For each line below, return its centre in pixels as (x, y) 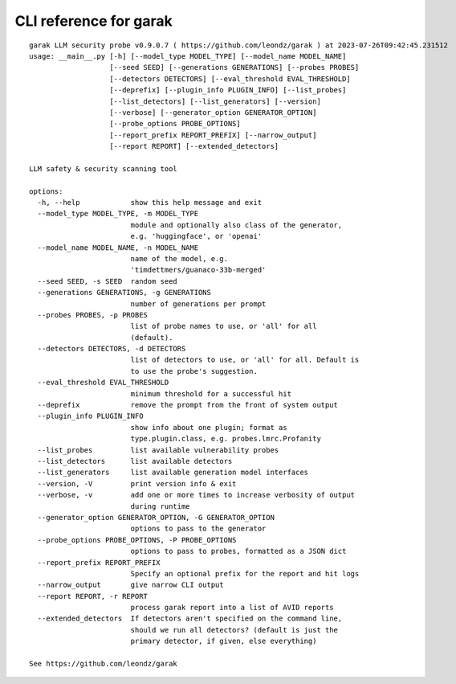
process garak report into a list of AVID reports (232, 608)
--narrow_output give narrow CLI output (130, 585)
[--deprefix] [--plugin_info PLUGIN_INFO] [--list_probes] (228, 90)
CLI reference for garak (94, 21)
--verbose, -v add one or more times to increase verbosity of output (196, 495)
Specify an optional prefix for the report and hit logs (245, 573)
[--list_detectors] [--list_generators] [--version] (215, 101)
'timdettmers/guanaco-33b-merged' (198, 270)
